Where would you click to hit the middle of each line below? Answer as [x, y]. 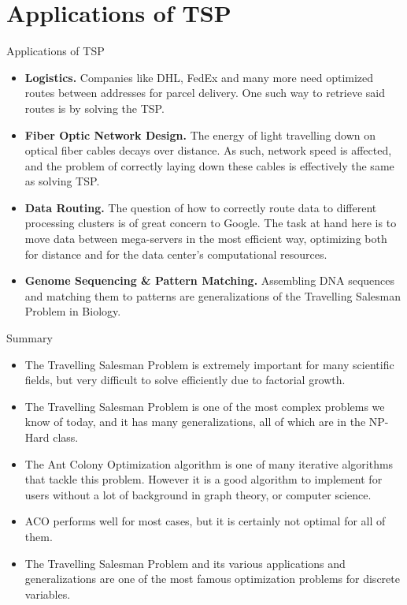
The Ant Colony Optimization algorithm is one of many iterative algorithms [209, 463]
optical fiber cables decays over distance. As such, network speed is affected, [208, 150]
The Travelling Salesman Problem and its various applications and [185, 563]
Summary [30, 338]
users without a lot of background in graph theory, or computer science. [198, 494]
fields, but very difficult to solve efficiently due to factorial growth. [185, 380]
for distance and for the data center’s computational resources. [176, 254]
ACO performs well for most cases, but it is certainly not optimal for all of [205, 521]
